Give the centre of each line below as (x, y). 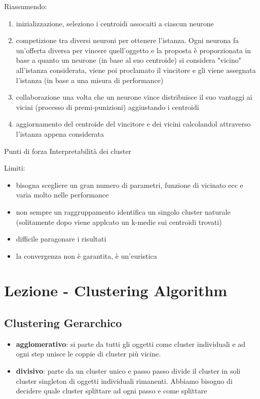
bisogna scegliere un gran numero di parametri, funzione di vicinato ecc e (129, 185)
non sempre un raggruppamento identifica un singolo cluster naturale (123, 211)
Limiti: (15, 168)
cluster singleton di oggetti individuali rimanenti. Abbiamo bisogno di (124, 381)
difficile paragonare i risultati (61, 239)
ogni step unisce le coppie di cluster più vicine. (88, 354)
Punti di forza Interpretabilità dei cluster (68, 151)
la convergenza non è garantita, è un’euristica (86, 255)
